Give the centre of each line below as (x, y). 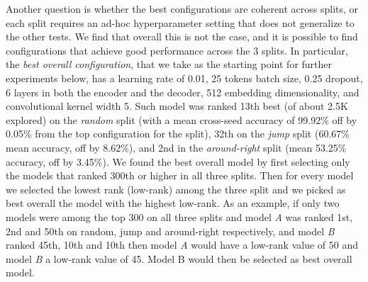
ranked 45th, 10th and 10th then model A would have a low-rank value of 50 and (182, 245)
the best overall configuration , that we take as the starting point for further (169, 64)
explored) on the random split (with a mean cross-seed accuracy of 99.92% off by (182, 119)
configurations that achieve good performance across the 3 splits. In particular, (177, 50)
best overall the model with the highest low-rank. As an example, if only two (173, 203)
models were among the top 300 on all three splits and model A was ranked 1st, (179, 216)
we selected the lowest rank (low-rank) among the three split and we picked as (176, 189)
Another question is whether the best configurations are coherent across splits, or (182, 9)
